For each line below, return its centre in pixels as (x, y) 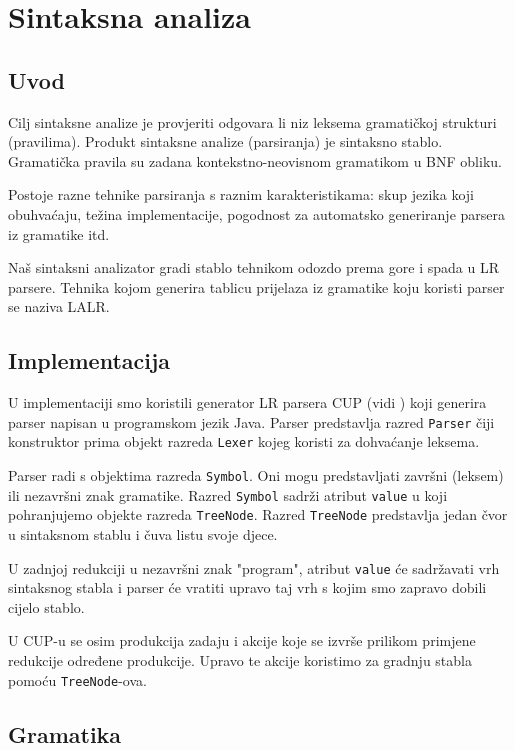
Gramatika (65, 733)
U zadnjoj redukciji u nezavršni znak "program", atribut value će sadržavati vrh (254, 567)
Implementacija (89, 360)
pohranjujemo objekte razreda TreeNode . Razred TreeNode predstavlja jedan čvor (258, 514)
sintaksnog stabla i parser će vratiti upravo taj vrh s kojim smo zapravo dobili (247, 587)
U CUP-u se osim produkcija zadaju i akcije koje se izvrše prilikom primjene (242, 640)
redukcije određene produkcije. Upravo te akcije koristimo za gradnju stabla (240, 660)
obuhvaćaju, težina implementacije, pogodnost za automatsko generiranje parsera (257, 213)
